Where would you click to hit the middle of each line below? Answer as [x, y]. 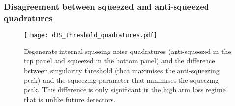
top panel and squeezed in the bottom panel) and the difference [119, 61]
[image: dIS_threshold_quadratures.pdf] [91, 36]
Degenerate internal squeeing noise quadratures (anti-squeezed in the [127, 51]
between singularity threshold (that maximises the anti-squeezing [122, 70]
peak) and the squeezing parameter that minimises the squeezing [121, 80]
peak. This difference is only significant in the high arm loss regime [125, 90]
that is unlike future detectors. [70, 99]
